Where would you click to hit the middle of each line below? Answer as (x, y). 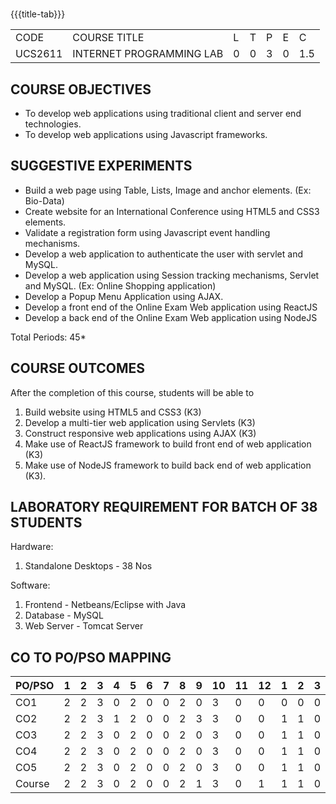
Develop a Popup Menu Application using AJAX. (124, 296)
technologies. (53, 124)
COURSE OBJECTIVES (81, 89)
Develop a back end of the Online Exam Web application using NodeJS (171, 317)
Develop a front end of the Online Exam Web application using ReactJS (171, 307)
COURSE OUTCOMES (78, 368)
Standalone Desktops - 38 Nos (88, 566)
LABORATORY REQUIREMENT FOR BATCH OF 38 (164, 507)
